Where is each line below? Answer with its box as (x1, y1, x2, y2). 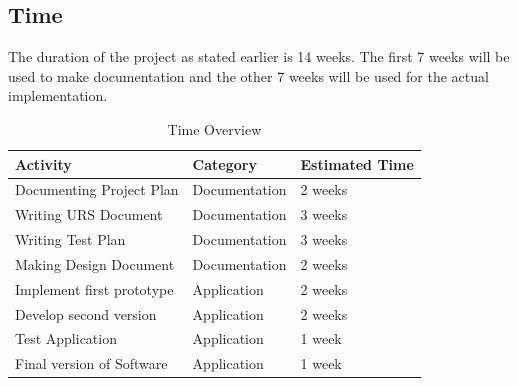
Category (192, 153, 257, 174)
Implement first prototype (15, 278, 174, 299)
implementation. (8, 85, 108, 106)
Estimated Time (300, 153, 414, 174)
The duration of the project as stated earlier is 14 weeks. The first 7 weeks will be (8, 46, 510, 67)
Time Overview (167, 118, 262, 139)
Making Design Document (15, 253, 175, 274)
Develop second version (15, 303, 157, 324)
